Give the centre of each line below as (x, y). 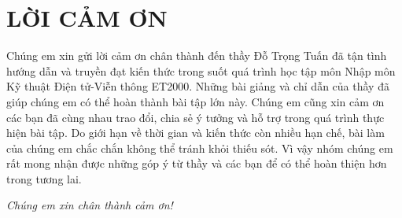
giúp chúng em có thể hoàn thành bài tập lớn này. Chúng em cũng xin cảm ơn (195, 101)
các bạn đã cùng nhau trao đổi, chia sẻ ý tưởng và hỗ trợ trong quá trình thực (195, 117)
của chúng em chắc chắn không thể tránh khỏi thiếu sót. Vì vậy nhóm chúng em (200, 148)
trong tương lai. (44, 178)
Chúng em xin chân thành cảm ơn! (90, 205)
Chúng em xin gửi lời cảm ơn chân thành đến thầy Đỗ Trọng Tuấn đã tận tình (197, 55)
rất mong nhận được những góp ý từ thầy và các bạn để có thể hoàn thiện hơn (197, 163)
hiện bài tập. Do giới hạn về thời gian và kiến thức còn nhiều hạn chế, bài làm (195, 133)
